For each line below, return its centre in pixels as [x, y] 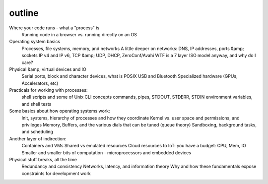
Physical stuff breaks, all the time [43, 159]
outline [24, 13]
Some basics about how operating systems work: [60, 111]
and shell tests [36, 104]
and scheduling [37, 132]
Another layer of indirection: [38, 138]
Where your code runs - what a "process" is [54, 28]
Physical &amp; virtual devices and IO [48, 69]
